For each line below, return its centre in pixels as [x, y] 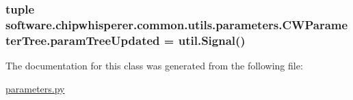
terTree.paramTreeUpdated [83, 40]
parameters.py [35, 88]
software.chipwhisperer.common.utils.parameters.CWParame [177, 24]
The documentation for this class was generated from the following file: [154, 66]
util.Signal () [212, 40]
